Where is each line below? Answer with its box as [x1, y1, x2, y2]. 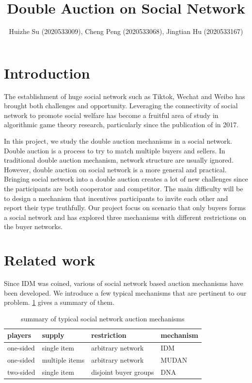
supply [42, 330, 64, 340]
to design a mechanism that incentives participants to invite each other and [4, 193, 228, 203]
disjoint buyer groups [91, 367, 154, 377]
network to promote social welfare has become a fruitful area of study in [4, 110, 219, 120]
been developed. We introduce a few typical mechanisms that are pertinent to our [4, 287, 247, 298]
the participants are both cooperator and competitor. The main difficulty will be [4, 183, 243, 193]
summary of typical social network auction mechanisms [21, 313, 185, 323]
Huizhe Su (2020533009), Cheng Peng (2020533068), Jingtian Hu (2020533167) [9, 26, 243, 36]
